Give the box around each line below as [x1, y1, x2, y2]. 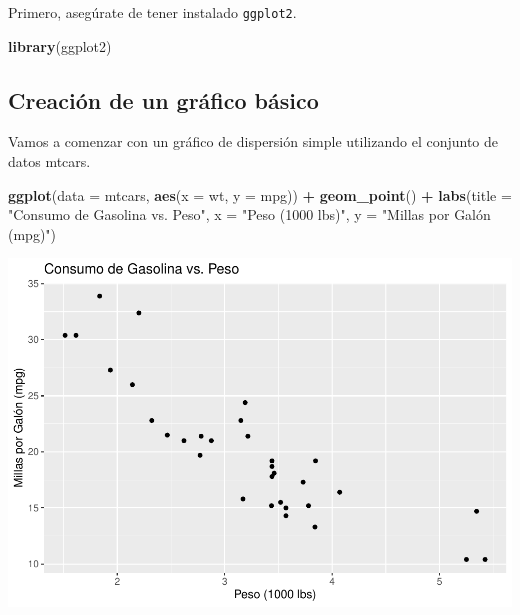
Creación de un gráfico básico [8, 84, 319, 115]
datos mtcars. [8, 151, 91, 172]
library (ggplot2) [8, 35, 112, 56]
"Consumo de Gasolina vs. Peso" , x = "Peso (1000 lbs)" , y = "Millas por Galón [8, 204, 491, 225]
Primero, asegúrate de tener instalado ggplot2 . [8, 2, 297, 22]
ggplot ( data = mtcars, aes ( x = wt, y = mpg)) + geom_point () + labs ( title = [8, 184, 512, 205]
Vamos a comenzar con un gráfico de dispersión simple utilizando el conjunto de [8, 131, 499, 152]
